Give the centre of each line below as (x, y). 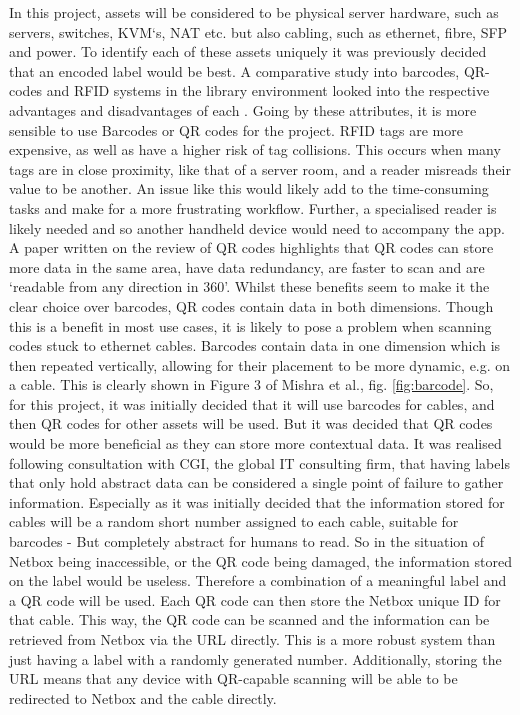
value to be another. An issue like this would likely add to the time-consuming (249, 188)
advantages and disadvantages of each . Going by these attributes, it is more (243, 109)
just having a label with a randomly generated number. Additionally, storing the (255, 658)
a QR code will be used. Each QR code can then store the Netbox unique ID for (255, 599)
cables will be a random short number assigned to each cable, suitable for (234, 521)
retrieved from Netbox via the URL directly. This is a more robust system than (252, 639)
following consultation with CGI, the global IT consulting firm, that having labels (259, 462)
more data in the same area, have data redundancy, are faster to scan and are (247, 266)
